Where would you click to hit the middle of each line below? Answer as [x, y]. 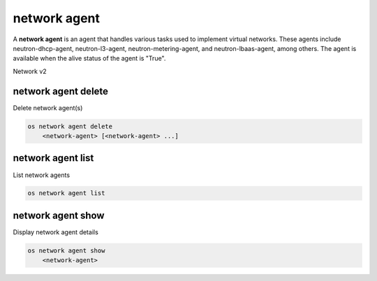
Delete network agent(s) [48, 107]
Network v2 [30, 71]
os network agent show [66, 250]
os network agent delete [70, 126]
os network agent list [66, 193]
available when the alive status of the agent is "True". [89, 59]
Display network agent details [56, 232]
